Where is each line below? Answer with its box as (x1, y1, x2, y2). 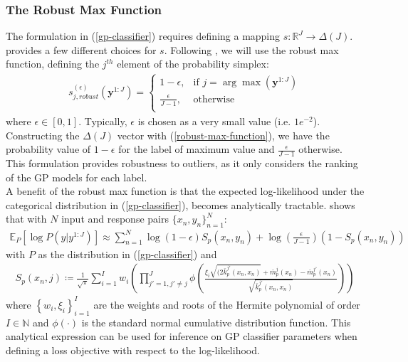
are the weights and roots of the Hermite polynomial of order (93, 297, 360, 312)
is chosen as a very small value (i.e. (137, 113, 291, 128)
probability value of (6, 142, 91, 156)
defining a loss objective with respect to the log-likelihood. (6, 342, 260, 357)
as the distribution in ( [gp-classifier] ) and (38, 246, 217, 261)
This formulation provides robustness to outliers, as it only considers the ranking (6, 155, 358, 170)
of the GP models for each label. (6, 169, 147, 184)
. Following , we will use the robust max (164, 42, 339, 57)
